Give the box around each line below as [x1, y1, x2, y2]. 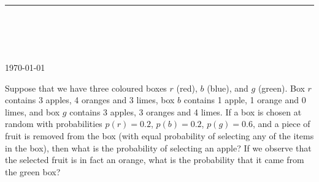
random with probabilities [5, 117, 102, 130]
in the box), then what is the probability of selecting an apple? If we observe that [5, 141, 312, 154]
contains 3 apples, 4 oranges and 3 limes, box [5, 93, 175, 106]
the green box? [5, 165, 61, 178]
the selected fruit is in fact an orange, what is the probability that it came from [5, 153, 304, 166]
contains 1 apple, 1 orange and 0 [183, 93, 306, 106]
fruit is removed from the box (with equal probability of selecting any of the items [5, 129, 314, 142]
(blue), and [207, 81, 248, 94]
